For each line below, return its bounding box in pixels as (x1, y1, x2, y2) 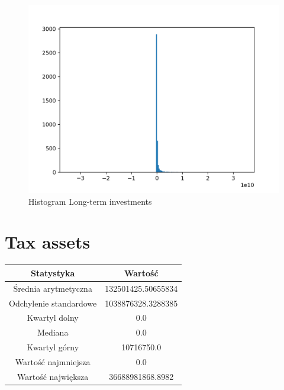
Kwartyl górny (27, 341, 79, 353)
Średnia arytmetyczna (13, 282, 92, 294)
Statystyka (30, 266, 75, 279)
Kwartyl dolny (27, 311, 79, 324)
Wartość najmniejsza (15, 355, 91, 368)
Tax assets (5, 230, 91, 254)
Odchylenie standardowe (9, 296, 97, 309)
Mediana (37, 326, 69, 339)
